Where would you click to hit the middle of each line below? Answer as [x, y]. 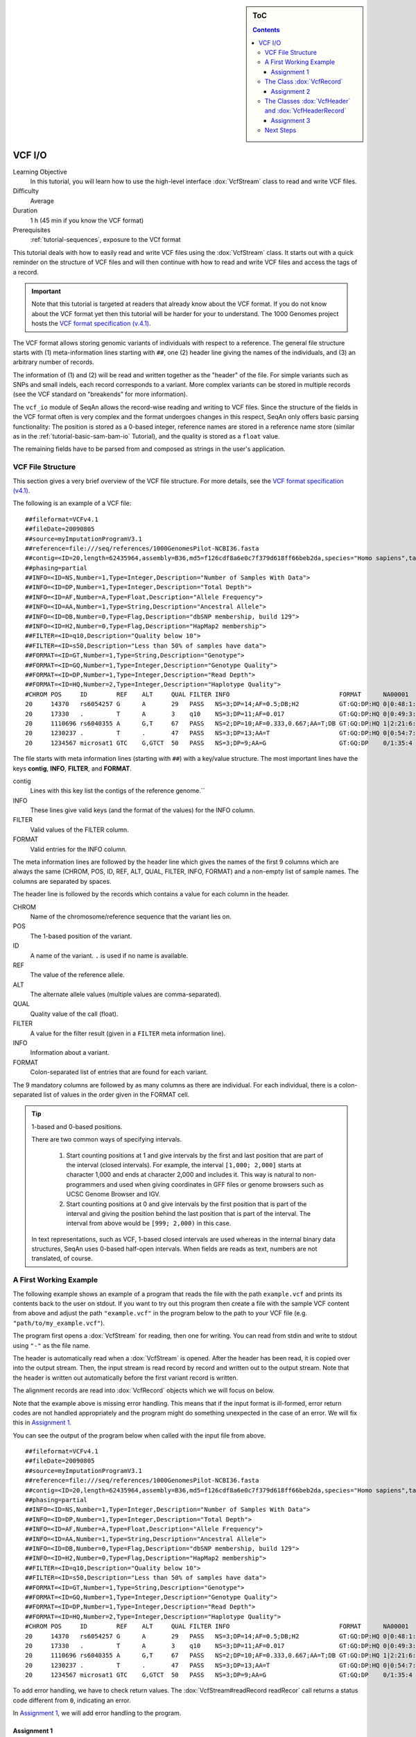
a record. [26, 272]
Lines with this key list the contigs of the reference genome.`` [118, 791]
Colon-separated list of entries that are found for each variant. [119, 1072]
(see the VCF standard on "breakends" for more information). [100, 394]
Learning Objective [40, 172]
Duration [25, 211]
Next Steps [280, 130]
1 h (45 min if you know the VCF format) [87, 220]
